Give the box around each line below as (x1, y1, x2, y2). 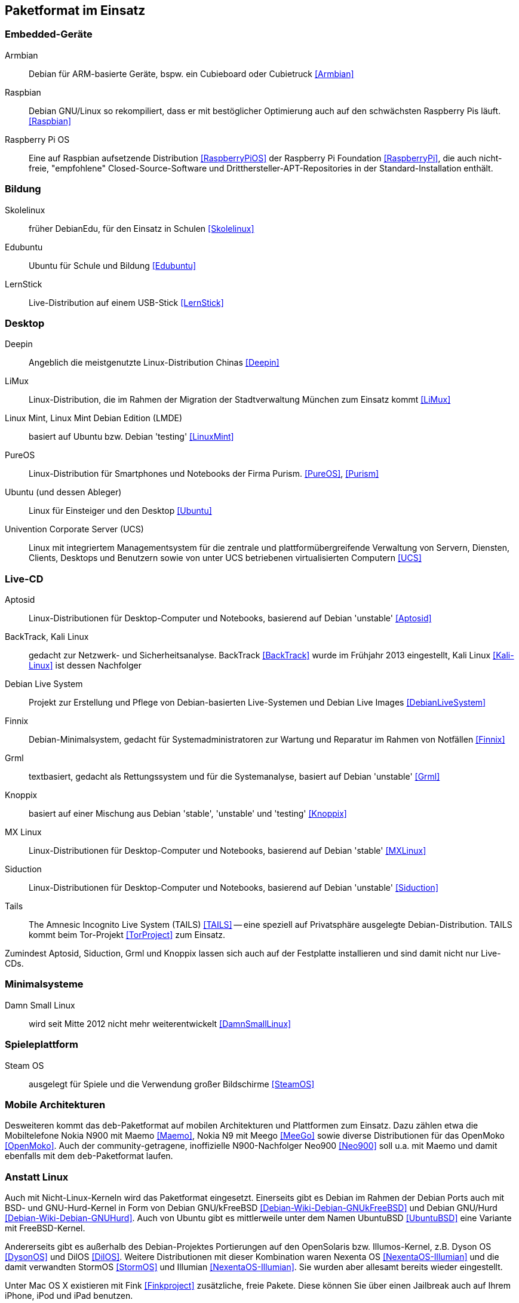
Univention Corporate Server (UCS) (5, 524, 144, 535)
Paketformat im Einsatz (5, 3, 146, 18)
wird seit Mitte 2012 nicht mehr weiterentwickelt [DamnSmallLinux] (29, 1018, 291, 1029)
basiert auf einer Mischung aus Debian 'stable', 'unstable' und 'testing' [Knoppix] (29, 808, 347, 819)
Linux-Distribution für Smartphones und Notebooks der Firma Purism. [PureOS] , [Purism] (29, 468, 379, 479)
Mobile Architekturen (5, 1098, 106, 1111)
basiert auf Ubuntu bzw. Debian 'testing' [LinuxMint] (29, 431, 234, 442)
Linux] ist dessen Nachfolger (29, 660, 142, 671)
